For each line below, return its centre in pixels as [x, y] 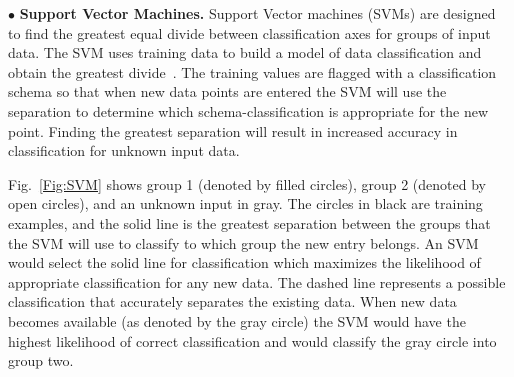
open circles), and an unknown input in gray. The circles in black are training [245, 203]
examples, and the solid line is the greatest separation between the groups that [249, 222]
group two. [41, 360]
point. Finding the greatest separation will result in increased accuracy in [233, 130]
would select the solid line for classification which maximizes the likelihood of [244, 262]
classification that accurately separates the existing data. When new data [232, 301]
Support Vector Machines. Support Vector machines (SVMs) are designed [257, 13]
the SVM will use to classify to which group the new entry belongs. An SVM [243, 242]
